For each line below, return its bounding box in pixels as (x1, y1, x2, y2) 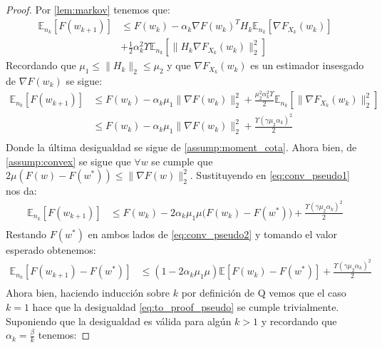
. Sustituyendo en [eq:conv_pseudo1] (190, 168, 350, 183)
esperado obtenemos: (6, 242, 96, 257)
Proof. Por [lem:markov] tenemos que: (6, 2, 170, 16)
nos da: (6, 183, 37, 198)
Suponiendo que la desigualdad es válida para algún (6, 313, 232, 328)
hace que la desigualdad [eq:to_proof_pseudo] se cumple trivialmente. (32, 299, 339, 314)
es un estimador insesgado (250, 58, 364, 73)
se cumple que (151, 153, 213, 168)
